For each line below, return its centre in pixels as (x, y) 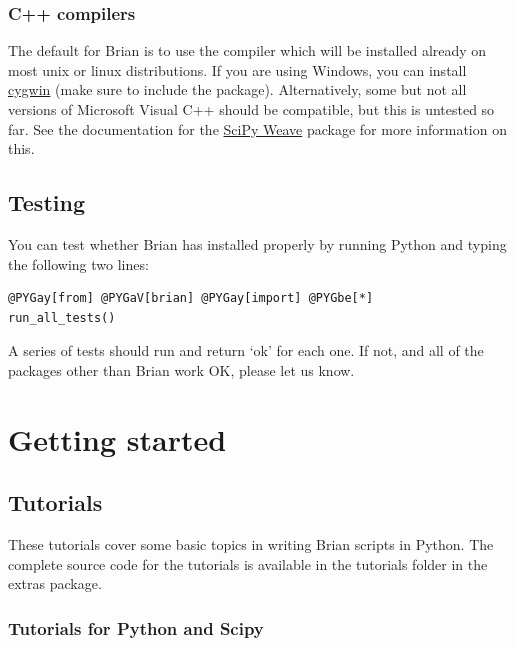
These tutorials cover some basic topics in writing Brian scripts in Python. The (251, 544)
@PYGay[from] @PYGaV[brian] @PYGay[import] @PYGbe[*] (191, 298)
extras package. (55, 583)
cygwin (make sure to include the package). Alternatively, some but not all (237, 89)
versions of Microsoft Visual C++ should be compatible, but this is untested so (251, 109)
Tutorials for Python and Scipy (136, 627)
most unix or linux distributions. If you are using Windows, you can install (237, 69)
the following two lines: (78, 263)
